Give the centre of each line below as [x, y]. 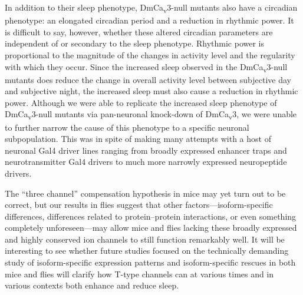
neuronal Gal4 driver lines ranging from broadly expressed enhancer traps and [146, 150]
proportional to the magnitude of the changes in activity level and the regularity [150, 54]
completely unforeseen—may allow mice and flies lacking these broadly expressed [151, 228]
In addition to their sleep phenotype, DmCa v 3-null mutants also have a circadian [151, 8]
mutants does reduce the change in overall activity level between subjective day [148, 79]
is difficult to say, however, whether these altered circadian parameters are [139, 32]
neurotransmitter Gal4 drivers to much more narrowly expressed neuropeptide [146, 162]
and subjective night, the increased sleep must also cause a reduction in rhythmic [151, 91]
